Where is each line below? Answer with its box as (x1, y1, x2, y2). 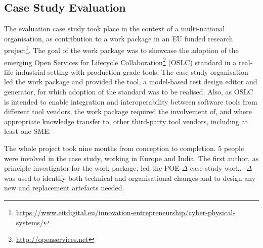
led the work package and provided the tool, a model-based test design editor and (4, 76, 257, 87)
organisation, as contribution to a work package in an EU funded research (4, 33, 233, 43)
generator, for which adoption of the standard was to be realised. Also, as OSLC (4, 86, 253, 97)
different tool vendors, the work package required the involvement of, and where (4, 106, 252, 117)
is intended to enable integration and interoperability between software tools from (4, 96, 257, 107)
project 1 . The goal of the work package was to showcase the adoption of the (4, 43, 239, 56)
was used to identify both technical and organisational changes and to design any (4, 172, 256, 183)
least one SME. (4, 126, 51, 136)
